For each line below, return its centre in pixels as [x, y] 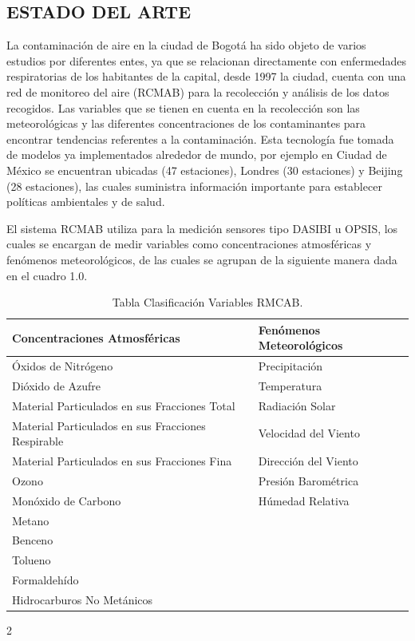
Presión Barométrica [308, 480]
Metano [31, 520]
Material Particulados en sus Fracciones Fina [122, 461]
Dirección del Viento [308, 461]
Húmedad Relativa [304, 500]
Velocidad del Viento [309, 433]
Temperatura [290, 385]
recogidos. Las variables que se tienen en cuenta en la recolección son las [183, 107]
